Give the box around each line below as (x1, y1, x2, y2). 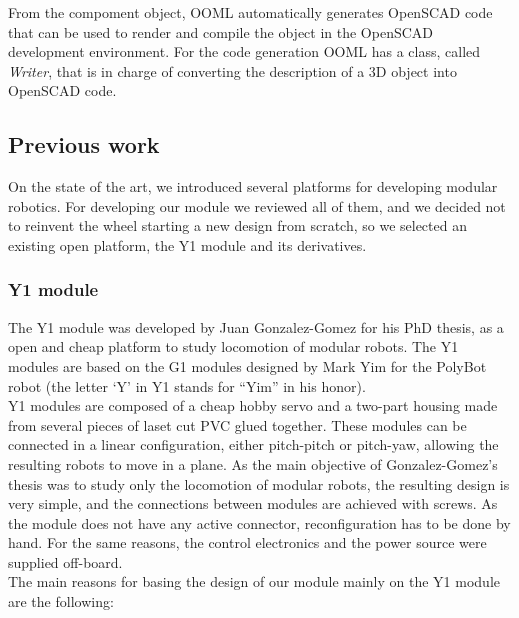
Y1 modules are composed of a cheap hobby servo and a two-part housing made (8, 395, 498, 416)
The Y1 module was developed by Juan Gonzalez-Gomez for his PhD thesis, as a (8, 316, 504, 337)
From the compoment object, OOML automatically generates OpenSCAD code (8, 2, 493, 22)
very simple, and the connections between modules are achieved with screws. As (8, 493, 498, 514)
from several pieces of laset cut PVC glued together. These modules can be (8, 414, 467, 435)
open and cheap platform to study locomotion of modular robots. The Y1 (8, 336, 459, 357)
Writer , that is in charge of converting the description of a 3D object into (8, 60, 457, 81)
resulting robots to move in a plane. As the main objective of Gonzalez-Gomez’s (8, 453, 498, 474)
